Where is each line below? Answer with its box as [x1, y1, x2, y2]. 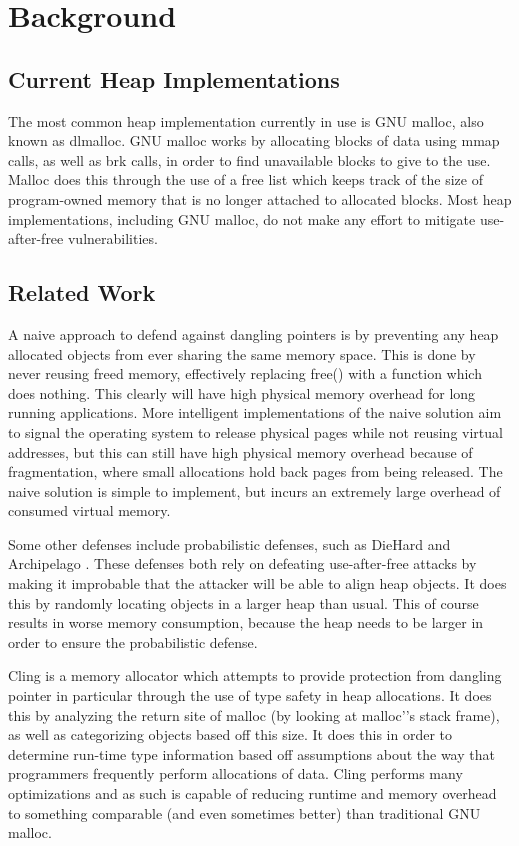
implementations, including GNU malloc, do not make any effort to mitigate [8, 208, 476, 229]
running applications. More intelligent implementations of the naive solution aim [8, 402, 502, 423]
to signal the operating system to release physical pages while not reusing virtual [8, 421, 503, 442]
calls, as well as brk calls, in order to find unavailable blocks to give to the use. [8, 149, 491, 170]
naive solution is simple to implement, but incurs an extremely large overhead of [8, 480, 501, 501]
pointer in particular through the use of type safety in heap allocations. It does [8, 685, 492, 706]
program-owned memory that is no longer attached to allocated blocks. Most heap [8, 188, 512, 209]
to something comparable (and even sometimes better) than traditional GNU [8, 802, 481, 823]
